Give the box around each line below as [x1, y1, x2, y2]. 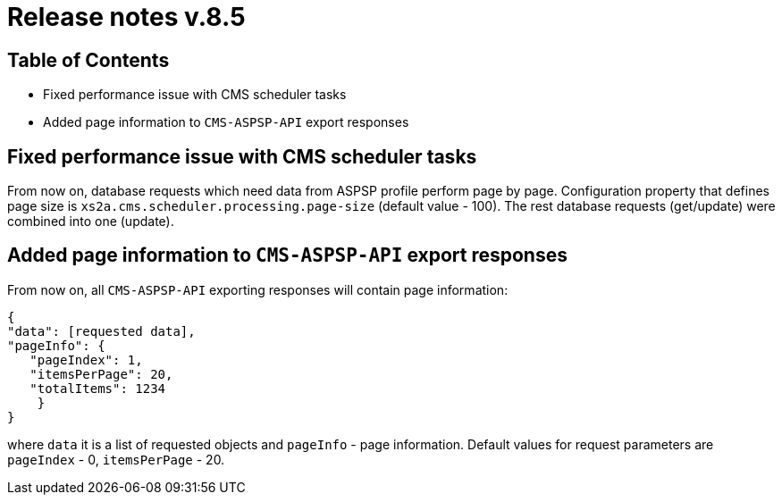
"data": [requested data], [7, 323, 196, 339]
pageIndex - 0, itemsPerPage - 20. [7, 451, 225, 467]
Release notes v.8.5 [7, 2, 246, 32]
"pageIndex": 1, [29, 352, 143, 367]
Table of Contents [7, 48, 170, 71]
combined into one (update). [7, 213, 174, 230]
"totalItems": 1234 [29, 381, 166, 396]
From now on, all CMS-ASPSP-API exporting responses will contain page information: [7, 281, 509, 297]
